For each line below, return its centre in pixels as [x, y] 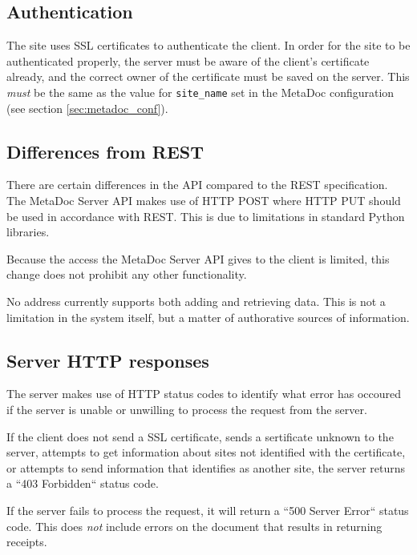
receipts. [27, 542]
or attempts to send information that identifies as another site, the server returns [206, 467]
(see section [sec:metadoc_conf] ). [87, 108]
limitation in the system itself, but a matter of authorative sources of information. [208, 317]
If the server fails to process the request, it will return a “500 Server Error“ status [208, 510]
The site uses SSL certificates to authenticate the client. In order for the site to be [208, 45]
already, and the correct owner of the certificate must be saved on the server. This [208, 76]
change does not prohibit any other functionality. [127, 274]
